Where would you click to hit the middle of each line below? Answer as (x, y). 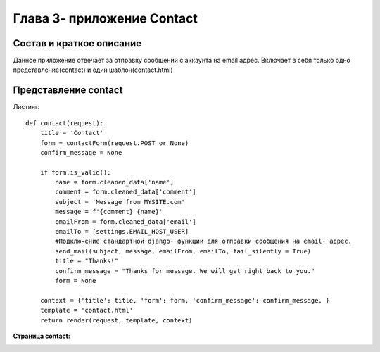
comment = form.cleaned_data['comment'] (126, 192)
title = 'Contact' (72, 133)
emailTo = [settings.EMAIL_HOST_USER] (122, 232)
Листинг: (26, 107)
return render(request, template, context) (116, 320)
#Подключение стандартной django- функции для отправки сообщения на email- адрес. (203, 241)
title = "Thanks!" (87, 261)
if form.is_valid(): (75, 172)
